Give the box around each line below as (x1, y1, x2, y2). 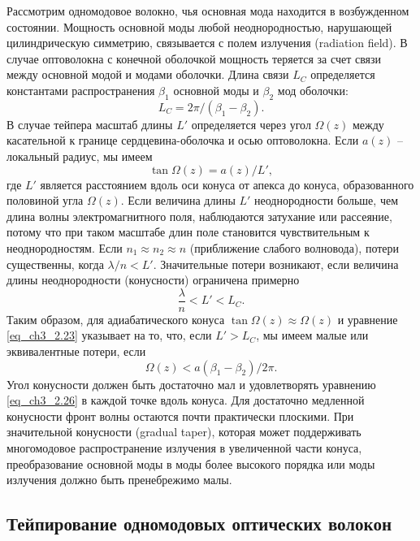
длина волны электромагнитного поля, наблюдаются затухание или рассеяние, (6, 207, 392, 224)
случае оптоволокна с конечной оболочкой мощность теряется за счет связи (6, 50, 382, 67)
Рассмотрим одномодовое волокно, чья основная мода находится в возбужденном (6, 2, 409, 19)
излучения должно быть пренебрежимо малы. (6, 471, 232, 488)
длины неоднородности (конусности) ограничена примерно (6, 271, 300, 288)
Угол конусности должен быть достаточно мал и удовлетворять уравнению (6, 375, 376, 392)
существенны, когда (6, 255, 104, 272)
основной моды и (173, 81, 259, 98)
